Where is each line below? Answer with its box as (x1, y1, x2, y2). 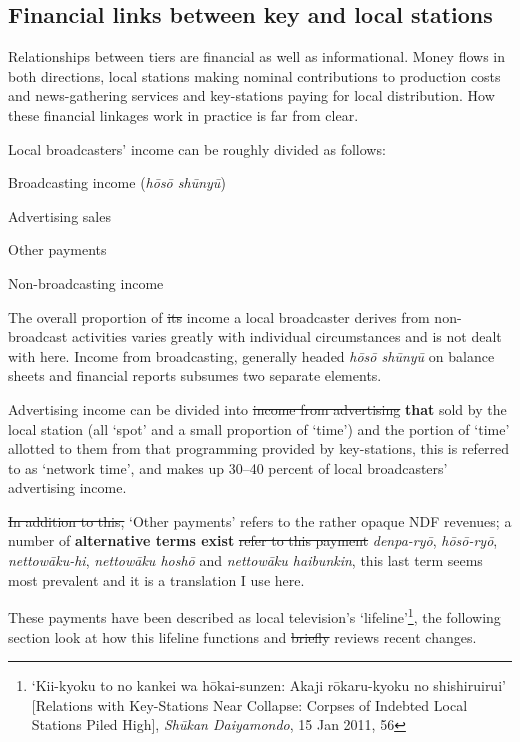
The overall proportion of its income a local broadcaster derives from (8, 306, 430, 327)
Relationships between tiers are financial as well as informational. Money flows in (8, 46, 505, 67)
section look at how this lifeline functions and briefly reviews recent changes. (8, 626, 477, 647)
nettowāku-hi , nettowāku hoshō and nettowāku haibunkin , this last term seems (8, 550, 483, 571)
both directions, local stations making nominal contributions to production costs (8, 65, 501, 86)
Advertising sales (8, 205, 111, 226)
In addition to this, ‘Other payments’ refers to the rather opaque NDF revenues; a (8, 510, 512, 531)
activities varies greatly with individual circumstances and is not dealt (71, 326, 502, 347)
